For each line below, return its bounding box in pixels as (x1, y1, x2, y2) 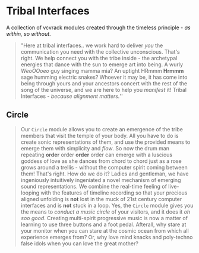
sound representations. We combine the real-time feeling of (20, 183, 168, 190)
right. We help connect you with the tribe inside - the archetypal (20, 54, 178, 61)
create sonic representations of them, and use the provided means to (20, 138, 191, 146)
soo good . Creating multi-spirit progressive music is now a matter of (20, 214, 188, 221)
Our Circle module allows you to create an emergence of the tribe (20, 125, 183, 132)
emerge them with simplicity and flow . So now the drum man (20, 144, 170, 152)
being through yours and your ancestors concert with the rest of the (20, 79, 188, 87)
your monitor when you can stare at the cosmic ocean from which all (20, 227, 189, 234)
